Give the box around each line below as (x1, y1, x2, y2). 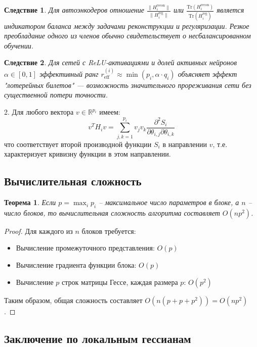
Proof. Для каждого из (4, 225, 73, 236)
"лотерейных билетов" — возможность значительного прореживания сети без (4, 79, 251, 90)
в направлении (162, 138, 207, 149)
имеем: (99, 107, 120, 117)
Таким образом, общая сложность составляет (4, 294, 143, 305)
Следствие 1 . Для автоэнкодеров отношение (4, 5, 145, 15)
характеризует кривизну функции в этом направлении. (4, 148, 171, 159)
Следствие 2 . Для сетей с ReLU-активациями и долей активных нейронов (4, 57, 237, 68)
